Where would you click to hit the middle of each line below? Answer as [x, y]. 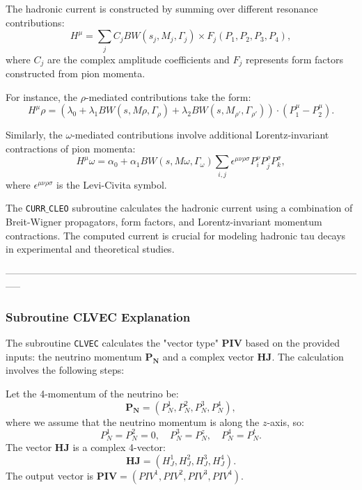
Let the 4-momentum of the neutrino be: [92, 393]
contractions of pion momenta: [71, 148]
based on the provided [292, 343]
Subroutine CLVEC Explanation [98, 316]
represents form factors [294, 59]
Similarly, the [34, 135]
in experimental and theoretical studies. [90, 249]
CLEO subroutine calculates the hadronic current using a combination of [201, 208]
